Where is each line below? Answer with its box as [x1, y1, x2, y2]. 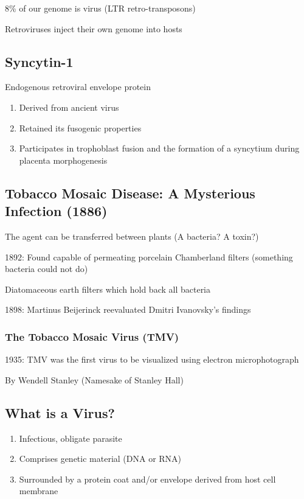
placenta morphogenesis [19, 153, 108, 166]
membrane [19, 484, 58, 497]
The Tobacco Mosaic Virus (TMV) [5, 329, 179, 344]
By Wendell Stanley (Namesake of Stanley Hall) [5, 373, 184, 386]
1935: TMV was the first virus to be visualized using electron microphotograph [5, 353, 299, 366]
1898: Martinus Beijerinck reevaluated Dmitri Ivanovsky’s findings [5, 303, 251, 316]
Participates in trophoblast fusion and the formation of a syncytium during [19, 142, 300, 155]
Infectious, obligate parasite [19, 431, 122, 444]
